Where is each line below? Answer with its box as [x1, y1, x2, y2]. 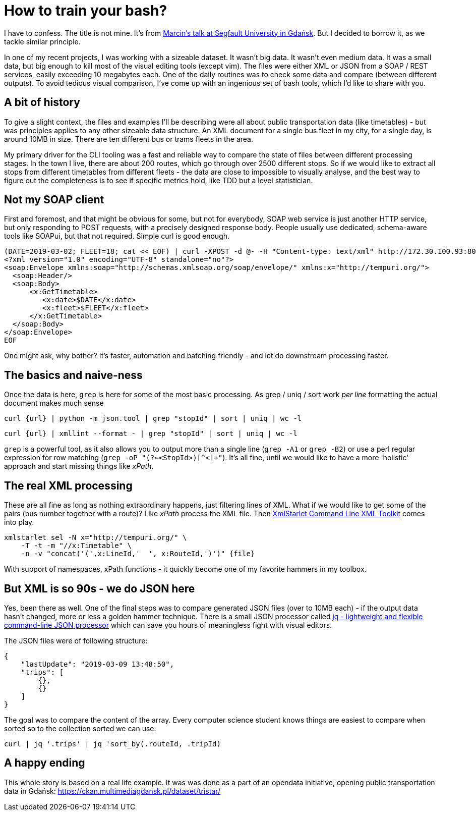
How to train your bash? [4, 2, 167, 19]
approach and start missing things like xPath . [4, 462, 154, 471]
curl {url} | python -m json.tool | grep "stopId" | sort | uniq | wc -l [4, 414, 302, 423]
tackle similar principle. [4, 37, 81, 46]
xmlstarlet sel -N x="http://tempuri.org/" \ [4, 533, 187, 542]
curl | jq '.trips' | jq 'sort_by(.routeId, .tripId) [4, 739, 221, 748]
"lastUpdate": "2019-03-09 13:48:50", [21, 660, 174, 668]
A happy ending [4, 756, 85, 770]
